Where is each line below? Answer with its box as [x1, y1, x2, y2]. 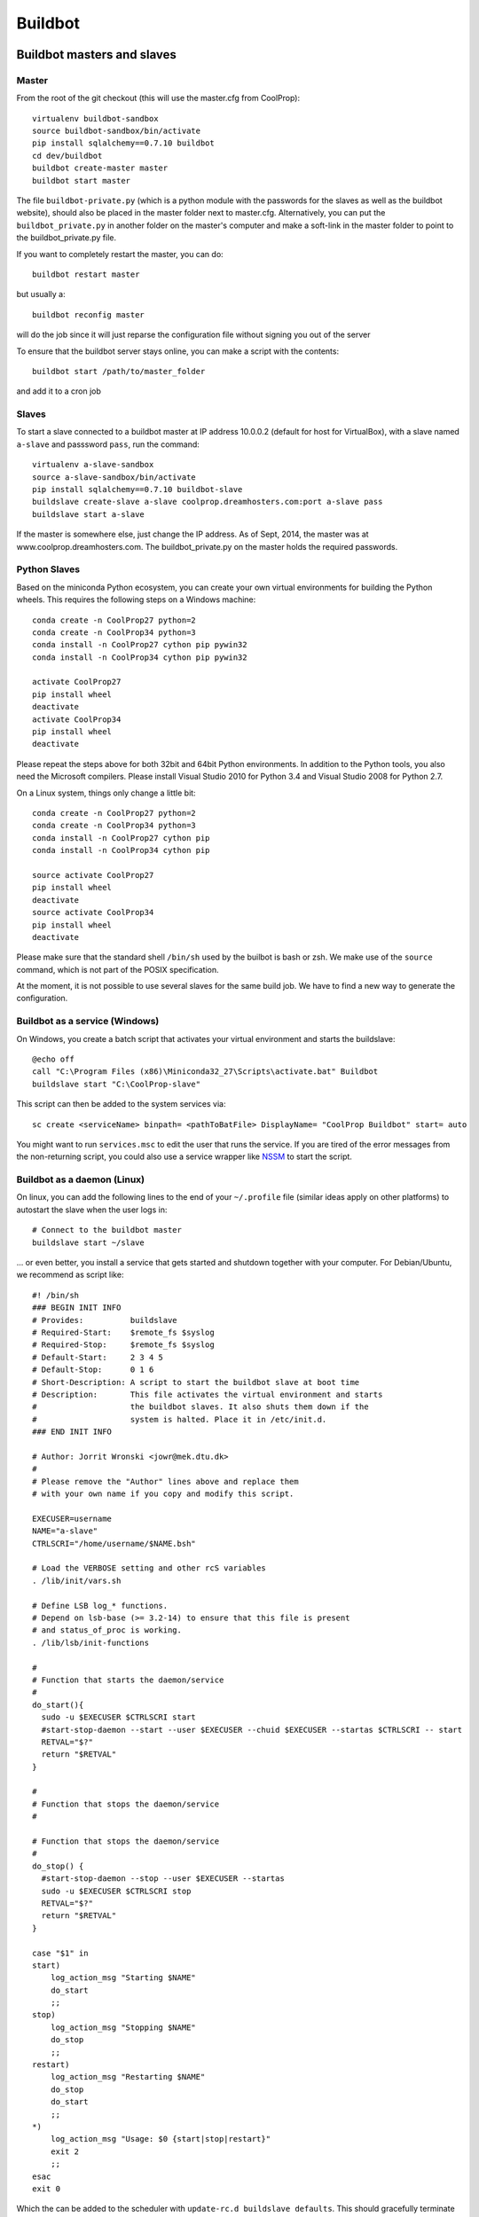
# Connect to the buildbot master [32, 1225, 182, 1235]
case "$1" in [32, 1947, 89, 1958]
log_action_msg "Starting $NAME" [50, 1973, 197, 1983]
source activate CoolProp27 [32, 870, 154, 880]
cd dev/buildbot [32, 151, 103, 161]
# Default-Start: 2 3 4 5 [32, 1352, 164, 1362]
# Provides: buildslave [32, 1315, 177, 1325]
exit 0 [32, 2183, 61, 2194]
